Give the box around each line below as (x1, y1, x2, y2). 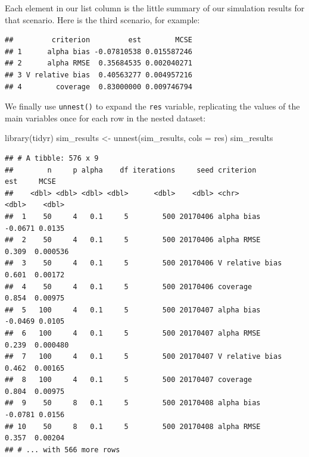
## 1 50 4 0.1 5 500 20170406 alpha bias (5, 212, 261, 221)
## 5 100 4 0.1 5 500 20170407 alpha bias (5, 305, 261, 314)
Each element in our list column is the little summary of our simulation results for (5, 2, 305, 14)
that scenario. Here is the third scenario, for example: (5, 13, 200, 26)
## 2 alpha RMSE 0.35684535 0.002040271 (5, 59, 192, 68)
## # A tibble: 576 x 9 (5, 154, 99, 162)
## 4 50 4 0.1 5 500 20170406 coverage (5, 282, 252, 291)
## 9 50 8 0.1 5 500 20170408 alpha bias (5, 399, 261, 408)
